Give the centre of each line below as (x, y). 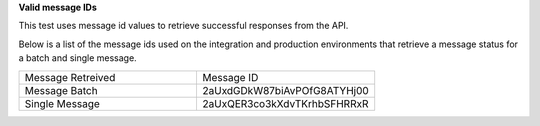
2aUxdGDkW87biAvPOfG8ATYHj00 (285, 90)
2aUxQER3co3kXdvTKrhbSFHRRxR (285, 103)
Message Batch (61, 90)
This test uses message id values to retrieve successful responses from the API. (183, 26)
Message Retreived (70, 77)
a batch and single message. (77, 58)
